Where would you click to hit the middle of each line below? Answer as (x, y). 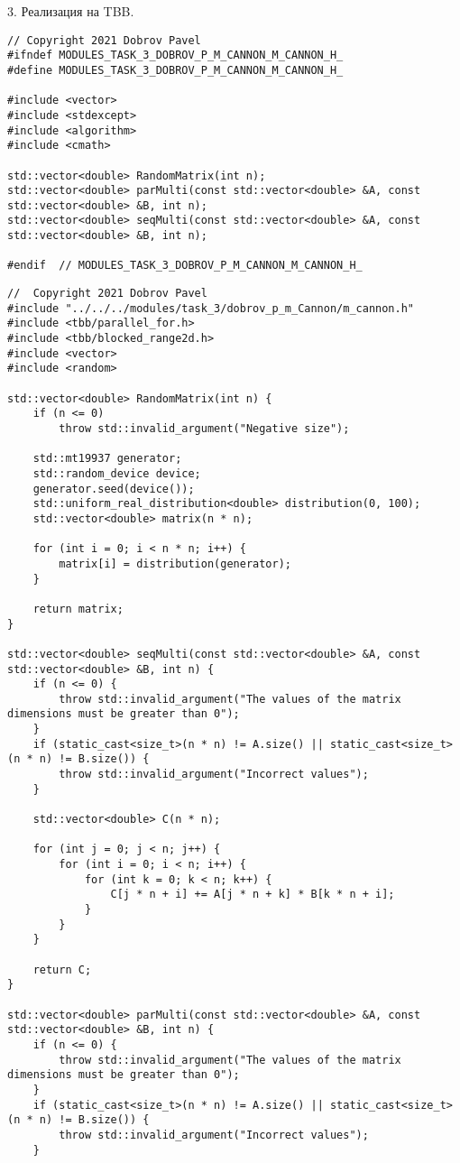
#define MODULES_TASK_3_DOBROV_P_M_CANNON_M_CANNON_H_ (175, 70)
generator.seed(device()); (114, 489)
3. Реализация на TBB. (71, 11)
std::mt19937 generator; (107, 459)
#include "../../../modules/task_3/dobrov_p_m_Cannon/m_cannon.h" (211, 308)
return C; (62, 969)
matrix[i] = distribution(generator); (175, 563)
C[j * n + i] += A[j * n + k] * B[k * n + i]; (253, 895)
